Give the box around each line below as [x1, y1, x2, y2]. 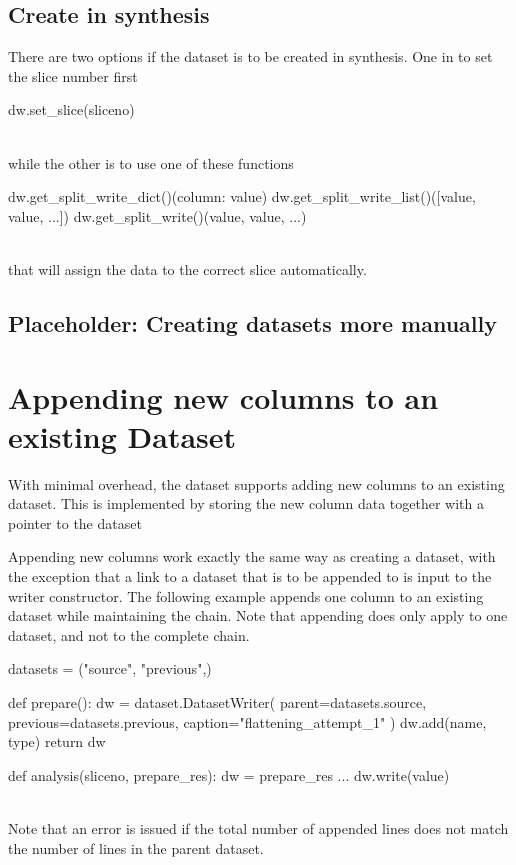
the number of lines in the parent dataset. [8, 837, 264, 858]
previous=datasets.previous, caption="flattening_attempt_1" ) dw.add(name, [8, 711, 487, 732]
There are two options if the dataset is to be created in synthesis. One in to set [8, 46, 493, 67]
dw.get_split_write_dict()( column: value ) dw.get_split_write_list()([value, [8, 186, 476, 207]
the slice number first [8, 65, 138, 86]
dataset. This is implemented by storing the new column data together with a [8, 493, 484, 514]
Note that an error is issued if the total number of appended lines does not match [8, 817, 509, 838]
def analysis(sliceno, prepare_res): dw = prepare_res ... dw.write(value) [8, 764, 450, 785]
